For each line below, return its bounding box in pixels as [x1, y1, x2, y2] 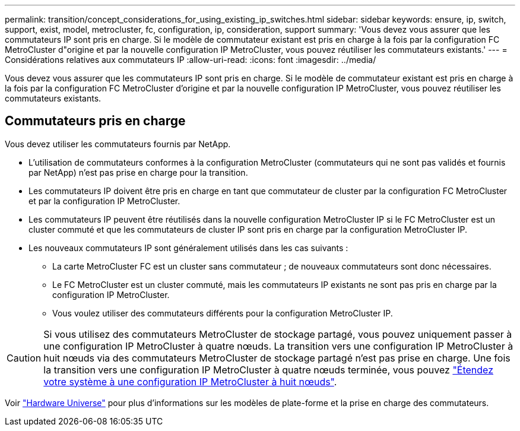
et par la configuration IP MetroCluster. [28, 195, 180, 206]
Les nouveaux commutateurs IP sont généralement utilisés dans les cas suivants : [28, 242, 348, 253]
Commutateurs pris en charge [5, 113, 186, 129]
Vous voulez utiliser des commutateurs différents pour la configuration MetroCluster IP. [52, 308, 393, 318]
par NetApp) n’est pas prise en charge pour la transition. [28, 167, 248, 178]
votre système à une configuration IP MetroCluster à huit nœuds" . [43, 375, 337, 388]
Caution [7, 351, 42, 364]
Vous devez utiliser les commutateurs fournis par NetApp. [5, 138, 231, 149]
